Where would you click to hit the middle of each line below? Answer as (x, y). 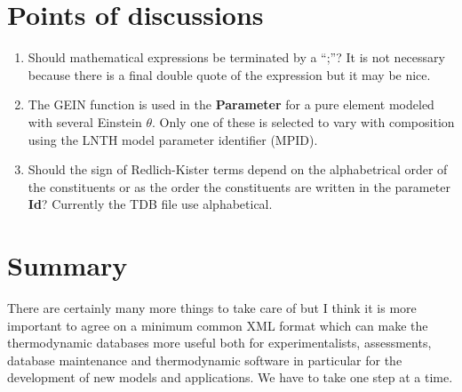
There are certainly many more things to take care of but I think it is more (212, 308)
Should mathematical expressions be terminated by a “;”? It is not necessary (236, 57)
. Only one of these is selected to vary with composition (303, 121)
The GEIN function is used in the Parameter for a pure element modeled (231, 104)
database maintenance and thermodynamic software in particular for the (205, 360)
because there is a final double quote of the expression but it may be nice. (229, 74)
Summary (68, 265)
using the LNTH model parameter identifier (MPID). (173, 139)
